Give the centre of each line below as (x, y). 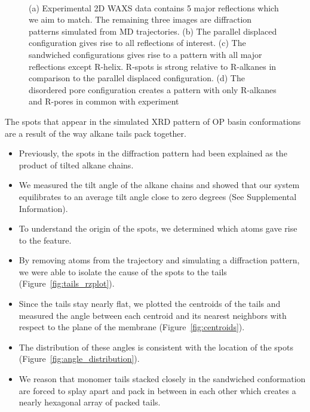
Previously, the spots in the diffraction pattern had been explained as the (153, 153)
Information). (43, 208)
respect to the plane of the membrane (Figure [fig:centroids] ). (132, 327)
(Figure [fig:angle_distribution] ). (79, 359)
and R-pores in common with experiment (104, 101)
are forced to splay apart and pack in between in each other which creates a (157, 390)
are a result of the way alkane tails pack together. (96, 133)
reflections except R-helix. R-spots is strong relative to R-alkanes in (153, 66)
